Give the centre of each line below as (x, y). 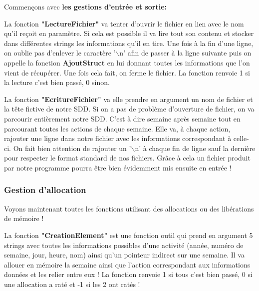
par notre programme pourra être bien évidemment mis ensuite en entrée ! (118, 167)
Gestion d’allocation (45, 190)
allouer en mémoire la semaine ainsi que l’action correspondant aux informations (127, 264)
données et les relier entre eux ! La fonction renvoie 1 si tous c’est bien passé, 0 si (128, 274)
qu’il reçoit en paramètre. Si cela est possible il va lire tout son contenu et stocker (129, 33)
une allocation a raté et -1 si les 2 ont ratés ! (72, 284)
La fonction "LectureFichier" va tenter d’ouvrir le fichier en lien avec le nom (124, 23)
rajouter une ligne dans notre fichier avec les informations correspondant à (118, 138)
